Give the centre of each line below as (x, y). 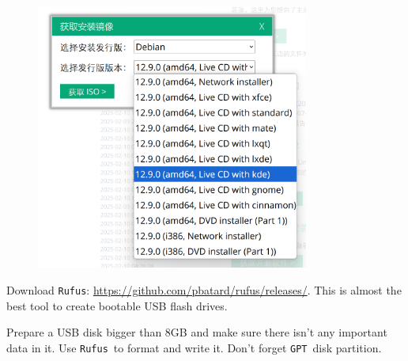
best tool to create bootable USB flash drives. (117, 305)
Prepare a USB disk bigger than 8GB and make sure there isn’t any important (197, 332)
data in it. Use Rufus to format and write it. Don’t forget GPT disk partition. (194, 347)
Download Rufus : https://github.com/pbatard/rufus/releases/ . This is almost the (204, 289)
